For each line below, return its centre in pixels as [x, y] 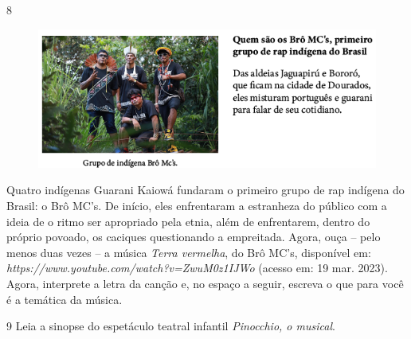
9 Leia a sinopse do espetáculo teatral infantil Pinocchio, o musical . [171, 326]
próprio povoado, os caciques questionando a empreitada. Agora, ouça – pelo [194, 237]
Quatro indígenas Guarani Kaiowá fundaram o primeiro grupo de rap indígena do [205, 190]
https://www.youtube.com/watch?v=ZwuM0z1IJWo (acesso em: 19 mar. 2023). [197, 268]
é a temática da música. [65, 299]
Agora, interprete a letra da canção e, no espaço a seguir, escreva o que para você [205, 283]
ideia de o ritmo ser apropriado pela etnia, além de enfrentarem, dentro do [188, 221]
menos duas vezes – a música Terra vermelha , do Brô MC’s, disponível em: [189, 252]
